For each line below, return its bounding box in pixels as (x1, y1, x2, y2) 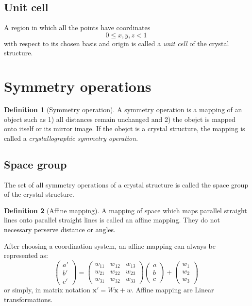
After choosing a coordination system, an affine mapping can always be (4, 240, 216, 251)
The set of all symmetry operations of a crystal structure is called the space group (4, 179, 249, 189)
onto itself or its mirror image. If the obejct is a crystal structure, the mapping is (4, 123, 245, 134)
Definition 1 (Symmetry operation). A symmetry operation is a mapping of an (4, 104, 242, 115)
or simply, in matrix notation (4, 285, 90, 294)
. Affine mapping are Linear (131, 285, 214, 294)
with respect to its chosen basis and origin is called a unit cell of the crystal (4, 38, 229, 48)
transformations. (4, 294, 53, 304)
